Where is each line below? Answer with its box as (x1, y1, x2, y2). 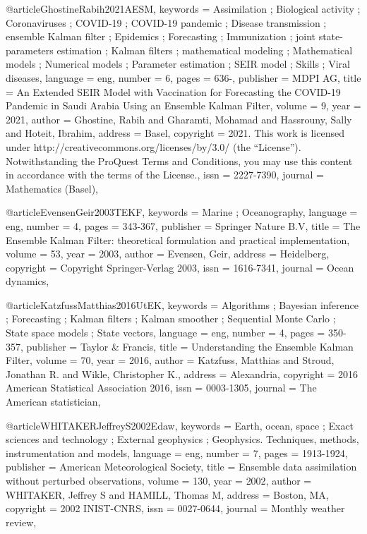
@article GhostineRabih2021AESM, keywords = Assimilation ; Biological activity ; (6, 1, 361, 16)
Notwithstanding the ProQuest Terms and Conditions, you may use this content (6, 153, 353, 168)
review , (6, 514, 37, 529)
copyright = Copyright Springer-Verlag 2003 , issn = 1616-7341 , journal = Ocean (6, 260, 354, 274)
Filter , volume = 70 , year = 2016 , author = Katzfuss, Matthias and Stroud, (6, 353, 335, 368)
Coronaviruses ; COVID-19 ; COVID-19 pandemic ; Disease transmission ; (6, 15, 327, 30)
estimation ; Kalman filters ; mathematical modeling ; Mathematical (56, 42, 353, 57)
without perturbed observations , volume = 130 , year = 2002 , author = (6, 473, 312, 487)
